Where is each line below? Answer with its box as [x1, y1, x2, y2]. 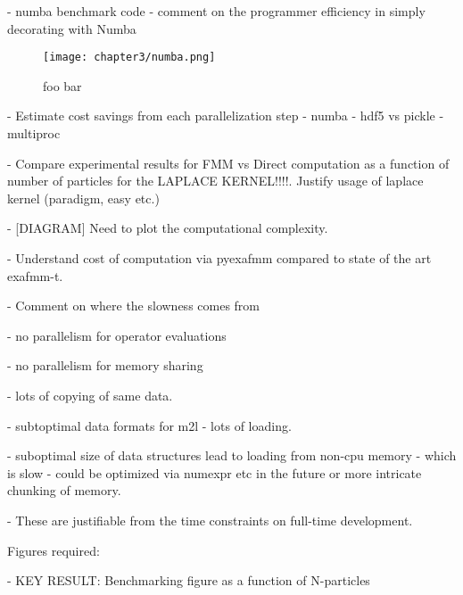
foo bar [43, 76, 82, 95]
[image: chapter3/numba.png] [43, 51, 216, 64]
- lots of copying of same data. [7, 385, 173, 404]
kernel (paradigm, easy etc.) [7, 188, 160, 207]
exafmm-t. [7, 266, 63, 285]
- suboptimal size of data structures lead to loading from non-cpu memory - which [7, 446, 457, 465]
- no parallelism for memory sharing [7, 356, 203, 375]
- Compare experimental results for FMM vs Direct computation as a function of [7, 153, 450, 172]
